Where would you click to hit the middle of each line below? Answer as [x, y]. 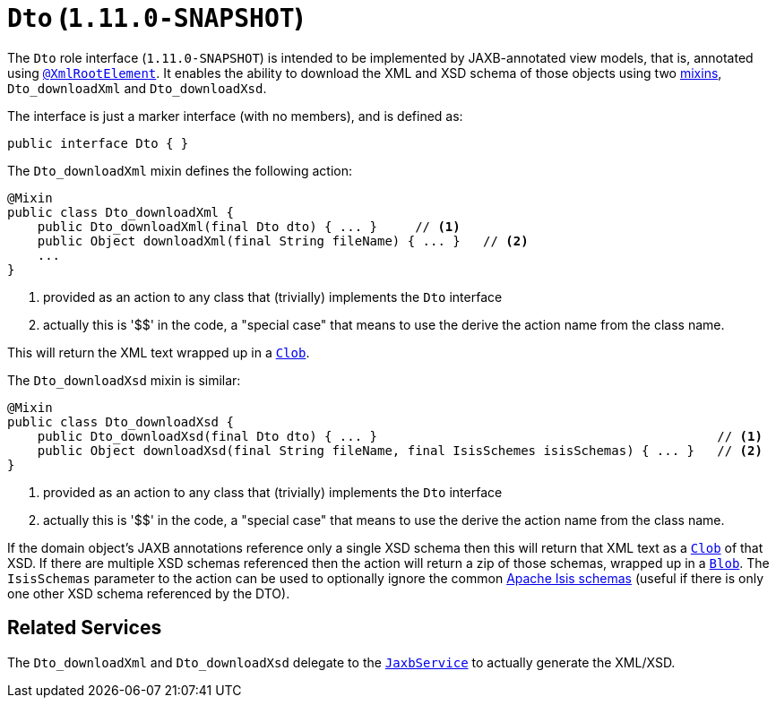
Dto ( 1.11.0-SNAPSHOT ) [156, 18]
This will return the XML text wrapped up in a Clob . [159, 352]
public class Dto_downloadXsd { [121, 421]
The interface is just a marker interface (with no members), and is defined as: [235, 116]
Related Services [85, 628]
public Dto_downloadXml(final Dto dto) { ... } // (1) [249, 226]
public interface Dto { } [98, 143]
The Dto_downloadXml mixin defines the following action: [180, 170]
